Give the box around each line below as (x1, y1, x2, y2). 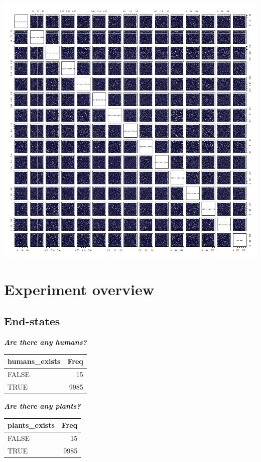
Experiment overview (4, 279, 155, 299)
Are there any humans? (4, 337, 87, 347)
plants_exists (8, 420, 55, 430)
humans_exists (8, 356, 61, 366)
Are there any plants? (4, 401, 81, 411)
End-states (4, 313, 60, 329)
